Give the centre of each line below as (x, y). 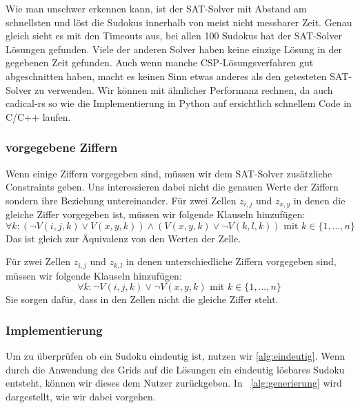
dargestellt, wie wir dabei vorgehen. (81, 397)
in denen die (319, 200)
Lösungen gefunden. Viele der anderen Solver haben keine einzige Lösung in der (174, 49)
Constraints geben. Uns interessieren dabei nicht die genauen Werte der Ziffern (172, 187)
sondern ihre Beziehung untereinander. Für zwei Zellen (121, 200)
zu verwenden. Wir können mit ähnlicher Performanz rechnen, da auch (184, 89)
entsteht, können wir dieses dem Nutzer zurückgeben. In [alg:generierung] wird (174, 383)
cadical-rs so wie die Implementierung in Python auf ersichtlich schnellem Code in (179, 103)
